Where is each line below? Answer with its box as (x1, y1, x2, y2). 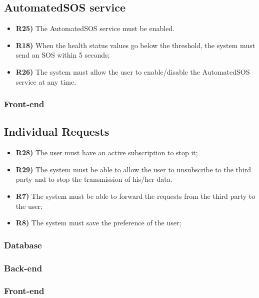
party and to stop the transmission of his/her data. (15, 174, 172, 184)
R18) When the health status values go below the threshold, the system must (15, 40, 255, 50)
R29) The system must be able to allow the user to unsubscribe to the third (15, 164, 251, 174)
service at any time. (15, 76, 76, 87)
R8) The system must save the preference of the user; (15, 217, 181, 228)
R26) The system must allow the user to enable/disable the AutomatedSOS (15, 66, 250, 77)
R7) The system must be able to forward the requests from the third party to (15, 191, 255, 201)
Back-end (4, 261, 42, 274)
